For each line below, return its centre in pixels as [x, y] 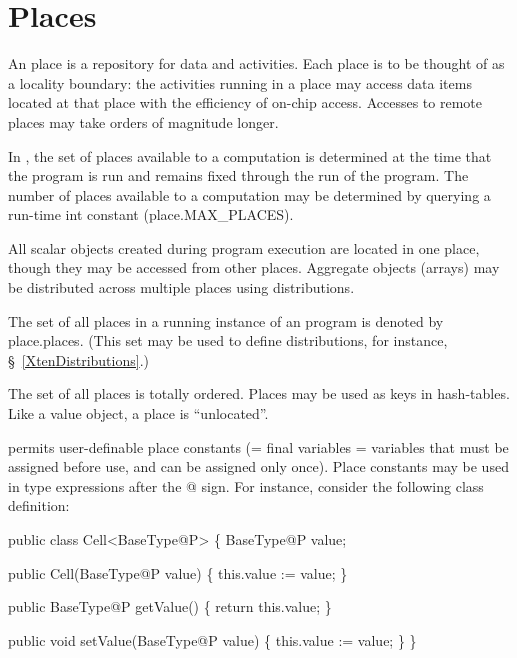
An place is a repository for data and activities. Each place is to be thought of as [256, 63]
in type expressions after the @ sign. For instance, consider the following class [246, 485]
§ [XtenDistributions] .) [78, 359]
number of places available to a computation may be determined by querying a [249, 194]
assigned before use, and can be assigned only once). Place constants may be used [258, 466]
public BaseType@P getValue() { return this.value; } [170, 606]
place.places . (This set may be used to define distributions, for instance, [228, 340]
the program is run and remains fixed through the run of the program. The [238, 175]
